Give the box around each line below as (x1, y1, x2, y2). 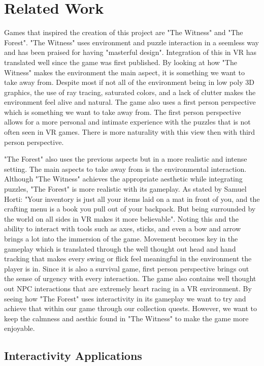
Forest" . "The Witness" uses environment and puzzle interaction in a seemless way (4, 37, 259, 47)
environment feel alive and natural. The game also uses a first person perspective (4, 97, 256, 107)
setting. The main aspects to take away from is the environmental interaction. (4, 163, 247, 174)
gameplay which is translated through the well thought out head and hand (4, 243, 236, 254)
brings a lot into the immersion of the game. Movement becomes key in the (4, 233, 238, 243)
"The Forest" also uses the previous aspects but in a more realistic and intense (4, 154, 247, 164)
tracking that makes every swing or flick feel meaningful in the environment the (4, 253, 252, 264)
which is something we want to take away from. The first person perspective (4, 106, 241, 117)
